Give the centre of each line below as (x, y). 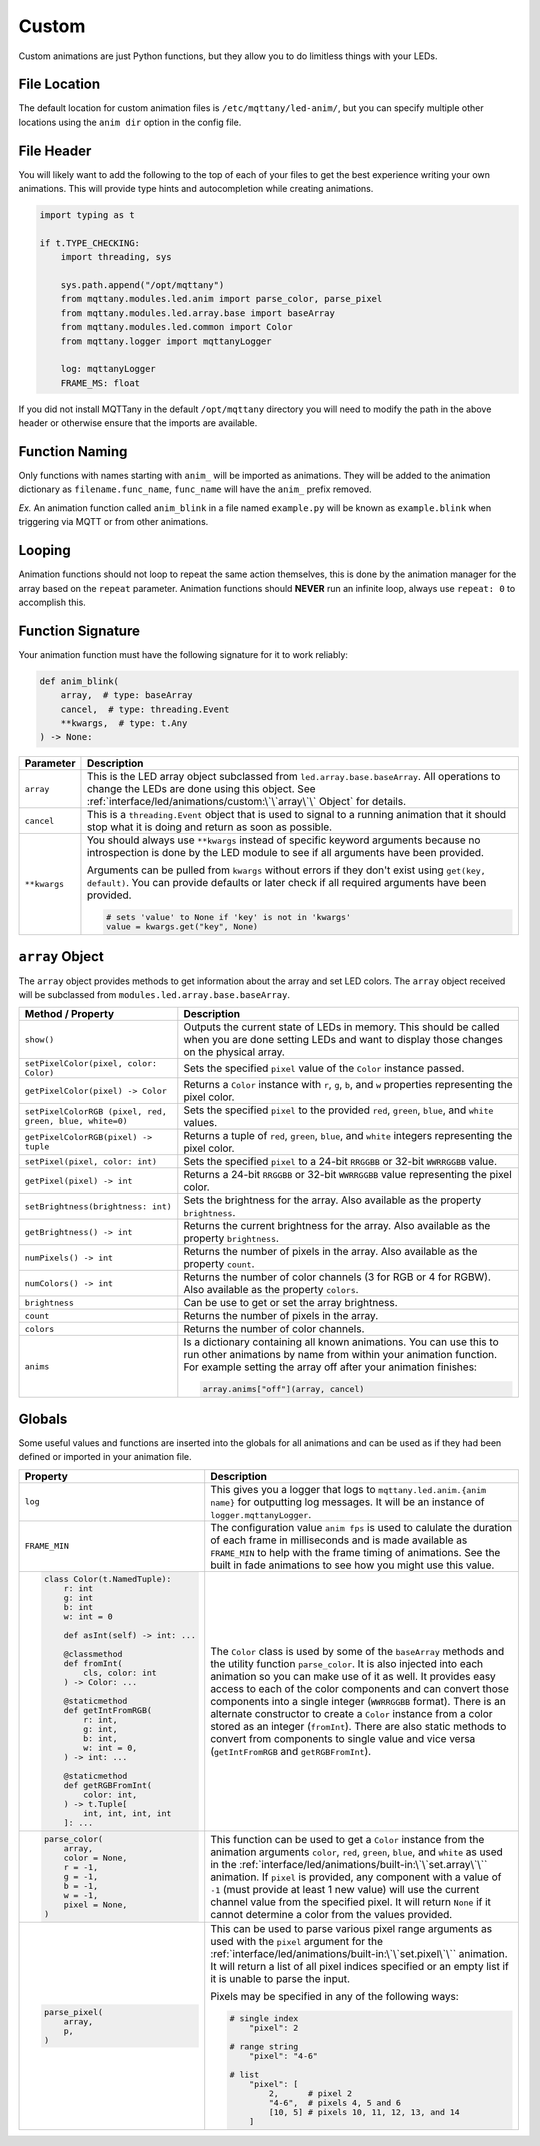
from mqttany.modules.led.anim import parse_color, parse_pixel (221, 299)
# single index (264, 2018)
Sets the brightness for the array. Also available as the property (332, 1200)
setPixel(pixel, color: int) (91, 1161)
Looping (44, 550)
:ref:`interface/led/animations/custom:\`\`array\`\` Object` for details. (246, 802)
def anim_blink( (79, 681)
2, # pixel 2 (310, 2093)
